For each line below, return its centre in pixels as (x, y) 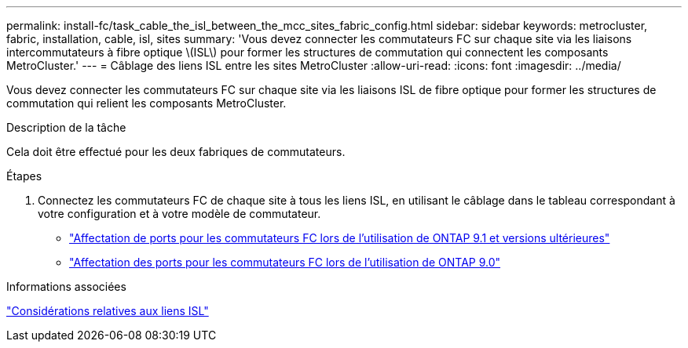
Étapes (24, 176)
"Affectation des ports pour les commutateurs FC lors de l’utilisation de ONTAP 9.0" (285, 262)
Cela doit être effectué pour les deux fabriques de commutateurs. (176, 152)
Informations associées (66, 286)
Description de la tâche (66, 127)
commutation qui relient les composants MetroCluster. (146, 103)
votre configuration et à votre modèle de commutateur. (179, 214)
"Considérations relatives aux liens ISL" (108, 311)
